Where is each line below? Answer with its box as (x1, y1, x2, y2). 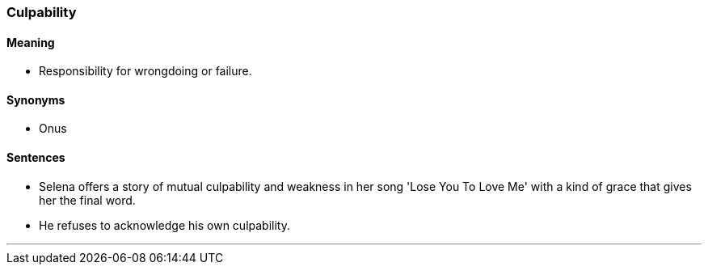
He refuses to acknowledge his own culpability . (39, 218, 290, 232)
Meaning (6, 35, 55, 49)
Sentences (6, 150, 65, 165)
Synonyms (6, 92, 65, 107)
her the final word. (39, 193, 136, 207)
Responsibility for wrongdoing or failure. (39, 64, 252, 78)
